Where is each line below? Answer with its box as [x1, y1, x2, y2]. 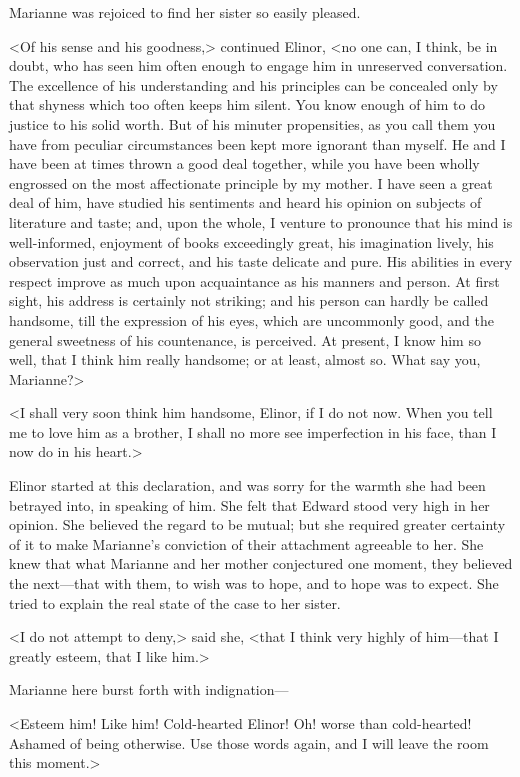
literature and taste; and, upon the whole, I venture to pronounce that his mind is [9, 211, 513, 232]
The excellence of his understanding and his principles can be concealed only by [9, 74, 498, 95]
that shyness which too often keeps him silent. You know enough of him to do [9, 94, 485, 115]
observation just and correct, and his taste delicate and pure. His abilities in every [9, 251, 513, 272]
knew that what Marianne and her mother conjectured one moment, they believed [9, 553, 513, 574]
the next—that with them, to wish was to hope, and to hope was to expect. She [9, 573, 499, 594]
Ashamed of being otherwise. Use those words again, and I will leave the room [9, 732, 489, 753]
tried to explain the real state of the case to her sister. [9, 592, 341, 613]
